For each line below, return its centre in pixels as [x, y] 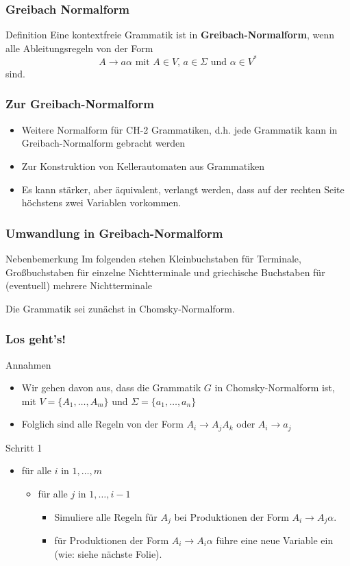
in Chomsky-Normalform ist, [275, 387]
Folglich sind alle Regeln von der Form [102, 424]
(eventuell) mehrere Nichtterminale [79, 285]
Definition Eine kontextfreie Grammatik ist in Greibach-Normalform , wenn [170, 35]
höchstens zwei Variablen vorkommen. [101, 202]
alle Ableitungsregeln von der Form [79, 48]
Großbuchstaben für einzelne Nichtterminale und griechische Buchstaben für [165, 272]
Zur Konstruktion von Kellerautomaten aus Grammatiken [143, 165]
